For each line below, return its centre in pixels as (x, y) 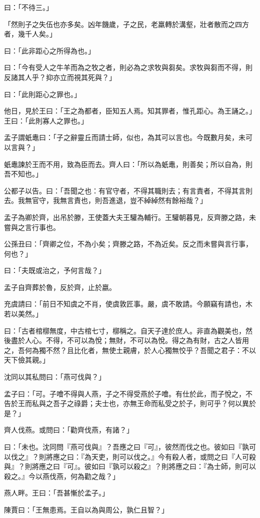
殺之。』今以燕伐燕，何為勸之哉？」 (62, 476)
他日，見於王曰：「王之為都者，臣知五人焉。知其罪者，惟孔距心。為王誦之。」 (130, 111)
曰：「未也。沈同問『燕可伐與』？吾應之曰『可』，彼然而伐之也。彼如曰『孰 (126, 446)
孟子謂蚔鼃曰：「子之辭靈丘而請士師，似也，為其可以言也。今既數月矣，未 (125, 137)
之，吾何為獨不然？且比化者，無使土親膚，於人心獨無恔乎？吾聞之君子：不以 (130, 350)
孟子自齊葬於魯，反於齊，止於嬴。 (60, 287)
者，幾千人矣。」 (30, 34)
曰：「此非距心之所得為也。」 (49, 50)
